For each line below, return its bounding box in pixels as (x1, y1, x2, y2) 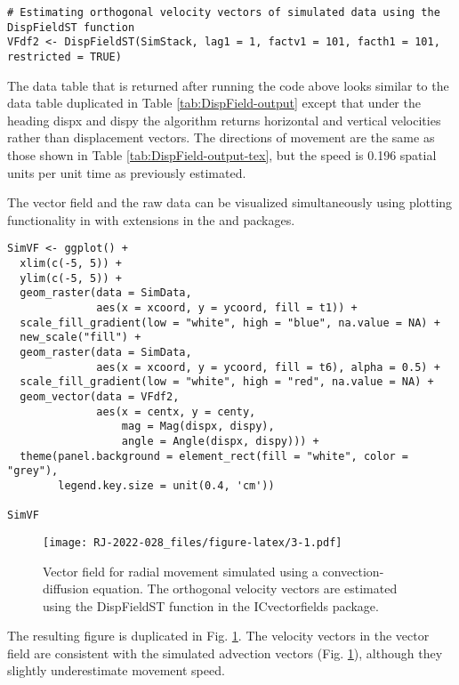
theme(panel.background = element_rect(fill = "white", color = (20, 449, 409, 463)
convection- (322, 561, 384, 580)
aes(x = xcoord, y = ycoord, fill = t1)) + (96, 302, 358, 314)
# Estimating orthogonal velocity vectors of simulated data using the (7, 6, 440, 19)
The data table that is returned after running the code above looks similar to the (7, 76, 449, 94)
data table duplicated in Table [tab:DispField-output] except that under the (7, 93, 421, 112)
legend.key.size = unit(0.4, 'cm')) (58, 479, 275, 492)
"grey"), (7, 464, 59, 478)
